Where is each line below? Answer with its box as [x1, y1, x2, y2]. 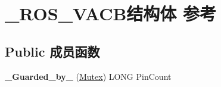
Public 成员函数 [5, 42, 100, 60]
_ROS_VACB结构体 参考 [5, 1, 217, 26]
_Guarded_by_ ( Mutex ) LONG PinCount [5, 70, 172, 82]
